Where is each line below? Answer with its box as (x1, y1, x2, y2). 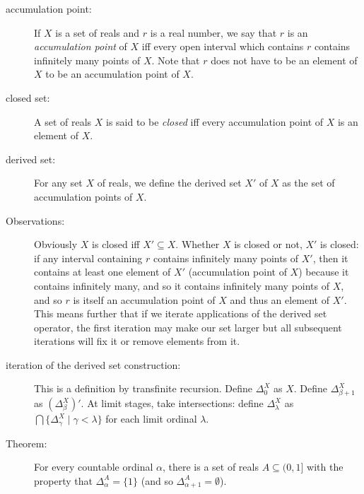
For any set (34, 175, 83, 190)
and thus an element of (230, 292, 330, 307)
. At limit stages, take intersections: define (81, 396, 264, 411)
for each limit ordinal (105, 411, 197, 426)
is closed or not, (234, 237, 303, 252)
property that (34, 473, 93, 488)
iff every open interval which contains (141, 39, 304, 54)
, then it (312, 250, 348, 265)
